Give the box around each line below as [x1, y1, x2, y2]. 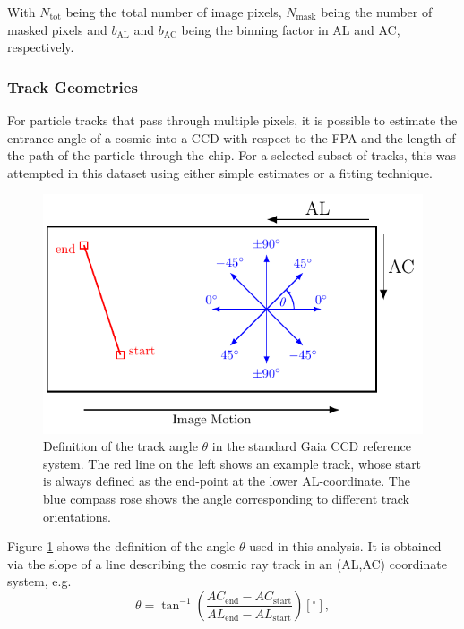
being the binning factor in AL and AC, [181, 20, 400, 38]
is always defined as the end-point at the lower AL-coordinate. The [43, 472, 410, 490]
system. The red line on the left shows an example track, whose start [43, 454, 422, 472]
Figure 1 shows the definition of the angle [7, 537, 236, 556]
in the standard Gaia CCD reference [211, 437, 411, 455]
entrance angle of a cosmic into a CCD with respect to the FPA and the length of [7, 128, 456, 147]
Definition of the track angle [43, 437, 198, 455]
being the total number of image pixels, [65, 3, 282, 21]
